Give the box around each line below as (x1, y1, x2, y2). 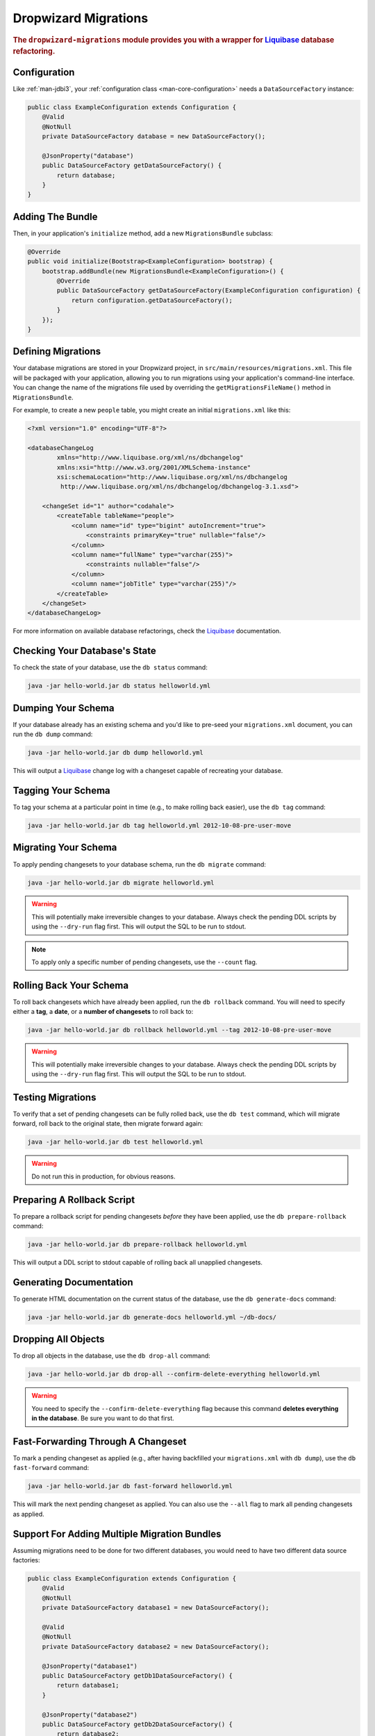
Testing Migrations (12, 1091, 97, 1103)
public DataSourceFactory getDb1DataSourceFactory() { (42, 1672, 233, 1680)
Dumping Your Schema (12, 702, 115, 714)
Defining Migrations (12, 346, 101, 358)
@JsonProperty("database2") (42, 1710, 138, 1719)
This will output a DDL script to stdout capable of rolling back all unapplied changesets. (12, 1258, 263, 1267)
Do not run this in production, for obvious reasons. (31, 1172, 176, 1180)
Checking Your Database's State (12, 645, 156, 657)
